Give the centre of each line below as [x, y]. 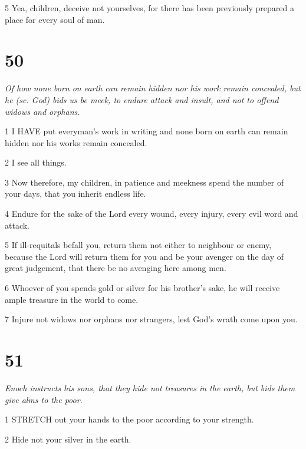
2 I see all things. [36, 162]
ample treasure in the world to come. [72, 299]
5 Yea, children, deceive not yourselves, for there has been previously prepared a [149, 8]
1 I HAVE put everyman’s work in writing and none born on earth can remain [147, 131]
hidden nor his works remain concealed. [76, 142]
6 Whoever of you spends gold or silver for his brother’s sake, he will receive [142, 288]
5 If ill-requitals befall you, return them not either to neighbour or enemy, [138, 245]
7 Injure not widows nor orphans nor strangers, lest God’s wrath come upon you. [151, 319]
